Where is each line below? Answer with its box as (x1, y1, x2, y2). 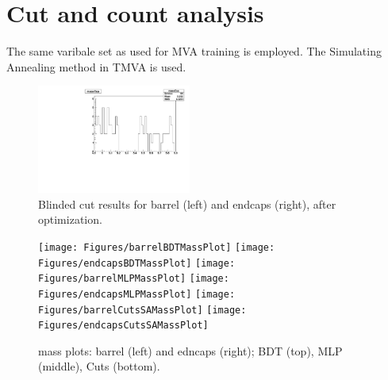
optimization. (38, 211, 102, 228)
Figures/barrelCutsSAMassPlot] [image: (38, 304, 247, 316)
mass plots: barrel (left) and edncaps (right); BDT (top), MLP (38, 342, 343, 359)
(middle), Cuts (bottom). (38, 358, 160, 374)
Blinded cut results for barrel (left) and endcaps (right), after (38, 195, 336, 212)
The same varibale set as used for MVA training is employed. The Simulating (6, 43, 382, 59)
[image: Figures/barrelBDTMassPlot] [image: (38, 241, 275, 253)
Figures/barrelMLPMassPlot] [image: (38, 273, 229, 285)
